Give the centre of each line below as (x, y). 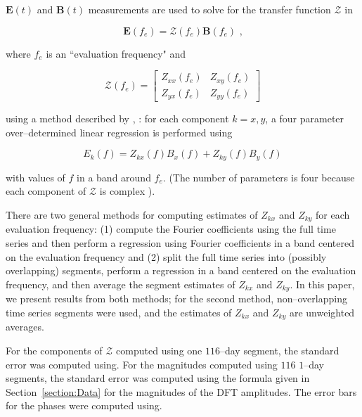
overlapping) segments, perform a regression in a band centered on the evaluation (181, 270)
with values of (35, 177)
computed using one (159, 350)
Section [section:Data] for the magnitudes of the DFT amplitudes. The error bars (181, 391)
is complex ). (127, 191)
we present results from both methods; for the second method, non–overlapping (176, 299)
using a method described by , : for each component (117, 118)
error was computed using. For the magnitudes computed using (142, 364)
